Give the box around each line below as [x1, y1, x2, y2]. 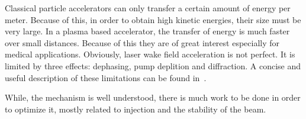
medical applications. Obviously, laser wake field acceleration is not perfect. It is [5, 48, 295, 60]
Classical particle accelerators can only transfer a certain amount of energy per [5, 2, 291, 14]
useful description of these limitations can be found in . [5, 71, 207, 83]
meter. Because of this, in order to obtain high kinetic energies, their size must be [5, 13, 301, 25]
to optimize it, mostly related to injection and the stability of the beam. [5, 102, 266, 115]
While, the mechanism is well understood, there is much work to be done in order [5, 91, 301, 104]
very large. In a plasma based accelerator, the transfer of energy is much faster [5, 25, 290, 37]
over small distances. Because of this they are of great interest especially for [5, 36, 280, 49]
